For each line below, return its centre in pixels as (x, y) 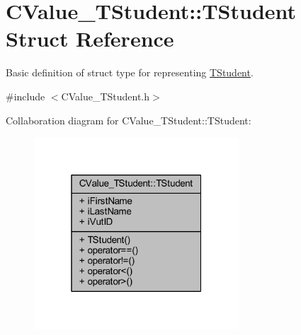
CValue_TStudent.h (106, 96)
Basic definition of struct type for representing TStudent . (130, 72)
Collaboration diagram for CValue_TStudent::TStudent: (129, 120)
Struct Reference (90, 39)
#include (25, 96)
